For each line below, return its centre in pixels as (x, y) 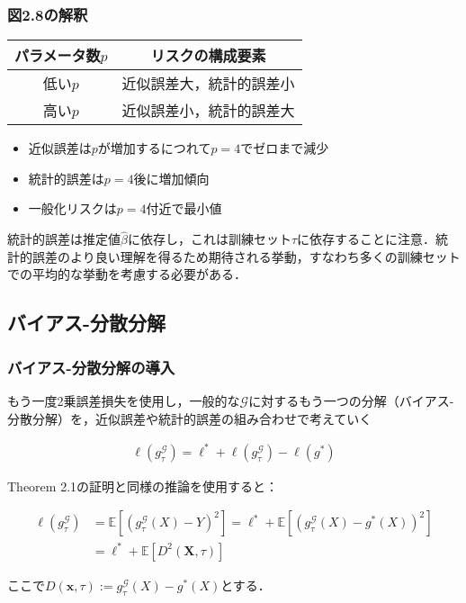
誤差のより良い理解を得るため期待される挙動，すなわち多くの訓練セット (246, 256)
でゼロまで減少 (285, 148)
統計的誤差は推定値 (64, 239)
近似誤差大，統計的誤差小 (208, 84)
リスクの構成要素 (208, 56)
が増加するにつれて (154, 148)
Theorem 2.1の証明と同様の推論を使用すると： (143, 486)
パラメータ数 (58, 56)
